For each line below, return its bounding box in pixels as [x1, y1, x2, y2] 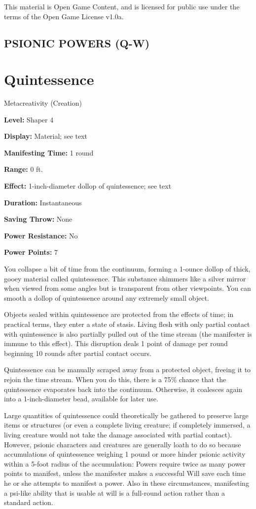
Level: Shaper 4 [4, 114, 54, 124]
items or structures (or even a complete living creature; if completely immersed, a [4, 420, 251, 430]
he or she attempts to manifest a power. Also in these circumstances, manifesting [4, 477, 249, 488]
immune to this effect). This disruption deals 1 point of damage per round [4, 338, 228, 349]
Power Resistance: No [4, 230, 78, 240]
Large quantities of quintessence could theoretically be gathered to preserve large [4, 410, 249, 420]
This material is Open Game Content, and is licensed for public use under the [4, 1, 240, 11]
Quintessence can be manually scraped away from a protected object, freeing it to [4, 364, 251, 375]
